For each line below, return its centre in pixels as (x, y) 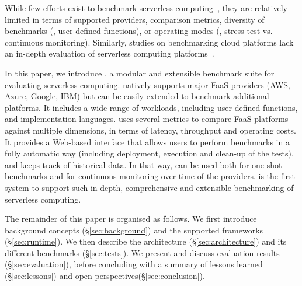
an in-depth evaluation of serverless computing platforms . (110, 53)
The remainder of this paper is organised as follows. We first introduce (131, 219)
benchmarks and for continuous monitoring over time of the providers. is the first (150, 176)
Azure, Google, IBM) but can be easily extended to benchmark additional (137, 96)
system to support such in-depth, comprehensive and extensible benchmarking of (149, 187)
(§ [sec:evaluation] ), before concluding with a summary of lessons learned (134, 264)
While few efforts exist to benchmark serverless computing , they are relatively (146, 8)
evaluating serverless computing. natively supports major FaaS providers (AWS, (147, 84)
